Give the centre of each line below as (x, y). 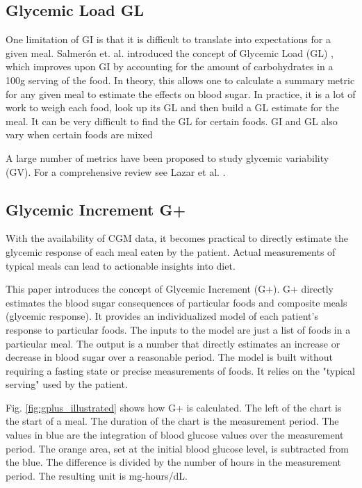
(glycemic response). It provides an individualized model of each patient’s (162, 316)
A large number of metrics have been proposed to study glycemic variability (167, 157)
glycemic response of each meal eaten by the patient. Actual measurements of (171, 251)
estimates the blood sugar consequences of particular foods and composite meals (176, 302)
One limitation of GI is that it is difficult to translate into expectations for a (168, 39)
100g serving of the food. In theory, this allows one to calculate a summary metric (180, 80)
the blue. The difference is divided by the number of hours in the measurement (173, 462)
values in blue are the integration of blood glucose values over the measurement (175, 435)
